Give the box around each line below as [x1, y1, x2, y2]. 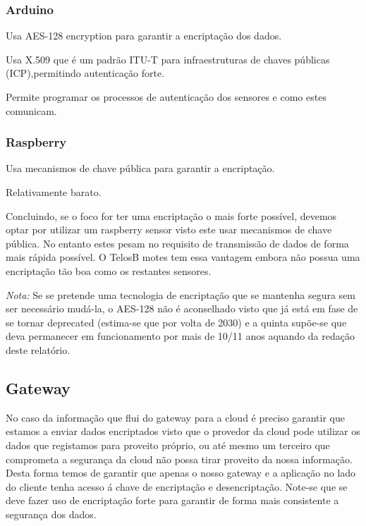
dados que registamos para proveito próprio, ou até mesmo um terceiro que [6, 437, 330, 452]
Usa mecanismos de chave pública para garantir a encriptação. [6, 161, 275, 176]
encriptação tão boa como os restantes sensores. [6, 263, 212, 278]
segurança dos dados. [6, 506, 97, 521]
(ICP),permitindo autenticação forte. [6, 66, 165, 80]
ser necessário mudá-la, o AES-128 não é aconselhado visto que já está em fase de [6, 301, 358, 316]
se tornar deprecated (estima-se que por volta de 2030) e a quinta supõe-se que [6, 314, 347, 329]
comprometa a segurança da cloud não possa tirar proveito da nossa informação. [6, 451, 353, 466]
